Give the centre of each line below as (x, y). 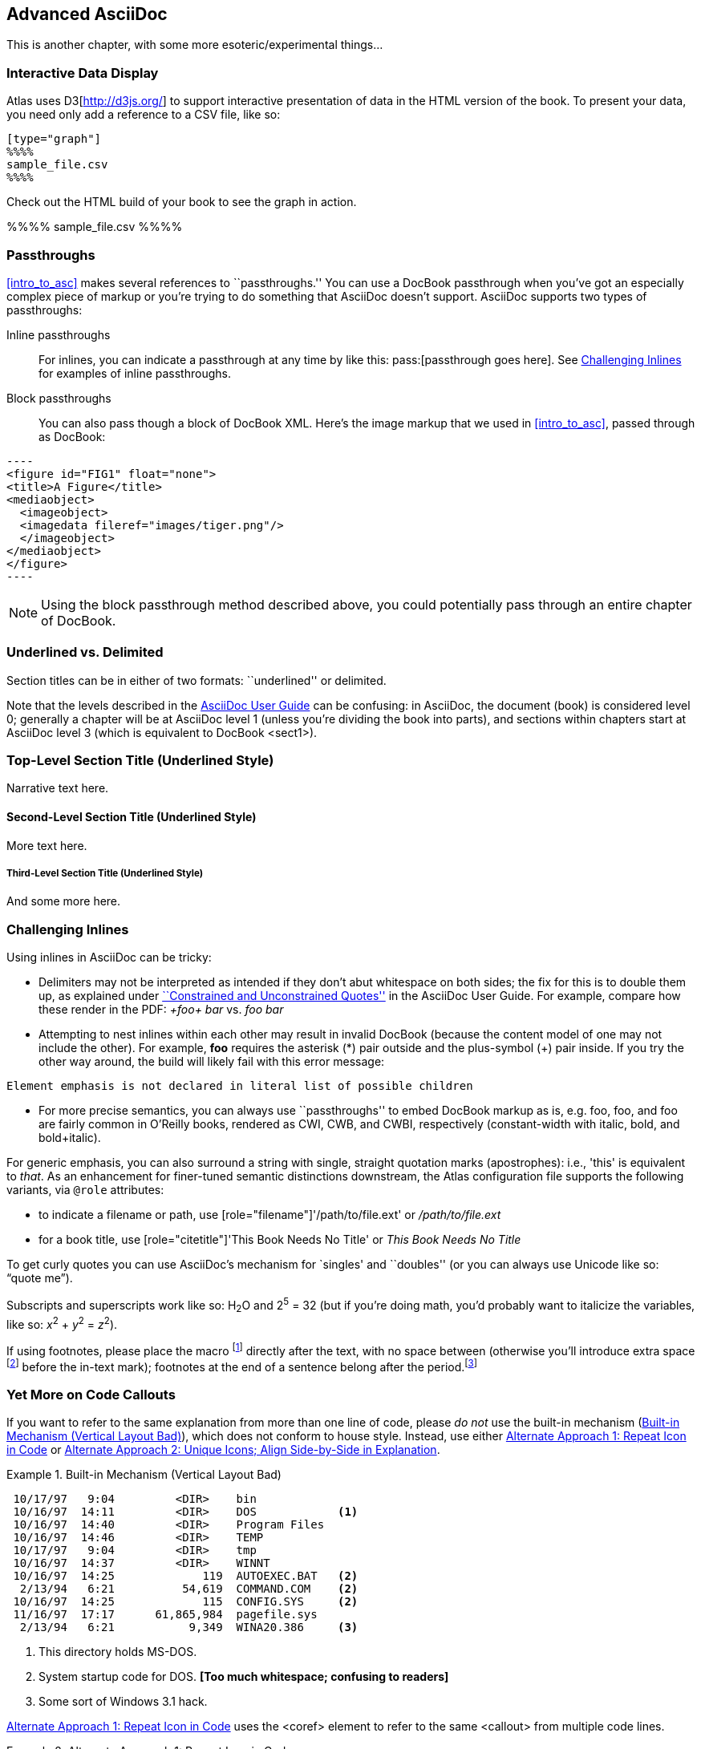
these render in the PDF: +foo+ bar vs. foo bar (161, 1010)
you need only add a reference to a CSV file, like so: (144, 115)
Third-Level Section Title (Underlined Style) (105, 874)
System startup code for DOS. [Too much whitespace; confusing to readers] (244, 1677)
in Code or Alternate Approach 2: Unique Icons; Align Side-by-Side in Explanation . (223, 1450)
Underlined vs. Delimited (85, 652)
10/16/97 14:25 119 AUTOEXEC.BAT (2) (186, 1576)
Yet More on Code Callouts (91, 1394)
